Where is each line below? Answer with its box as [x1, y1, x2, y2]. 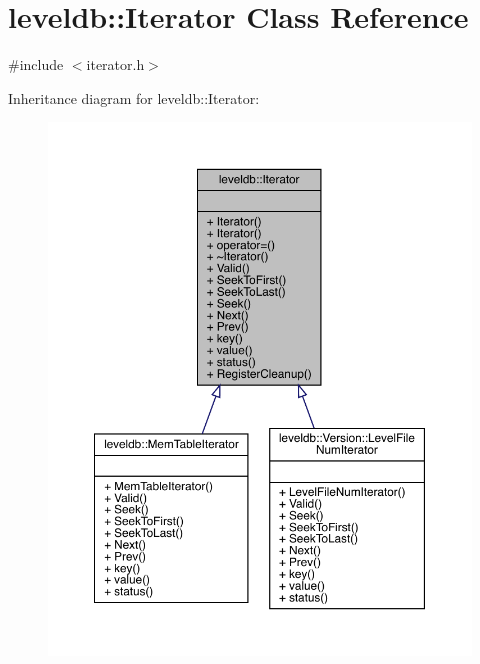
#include [8, 54, 64, 75]
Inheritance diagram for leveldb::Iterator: [8, 87, 260, 108]
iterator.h [86, 54, 145, 75]
